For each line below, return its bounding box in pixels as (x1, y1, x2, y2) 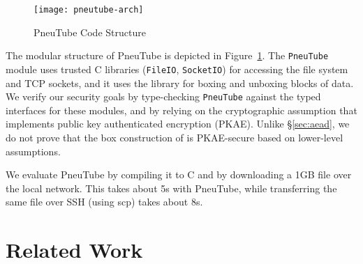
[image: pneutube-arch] (34, 5, 144, 15)
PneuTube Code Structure (34, 24, 146, 39)
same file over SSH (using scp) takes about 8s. (6, 194, 203, 209)
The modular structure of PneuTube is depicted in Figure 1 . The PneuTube (6, 48, 329, 63)
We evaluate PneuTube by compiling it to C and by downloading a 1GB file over (6, 167, 352, 182)
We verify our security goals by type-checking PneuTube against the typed (6, 89, 321, 104)
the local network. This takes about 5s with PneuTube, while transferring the (6, 180, 337, 195)
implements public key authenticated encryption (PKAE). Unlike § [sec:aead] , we (6, 116, 350, 131)
